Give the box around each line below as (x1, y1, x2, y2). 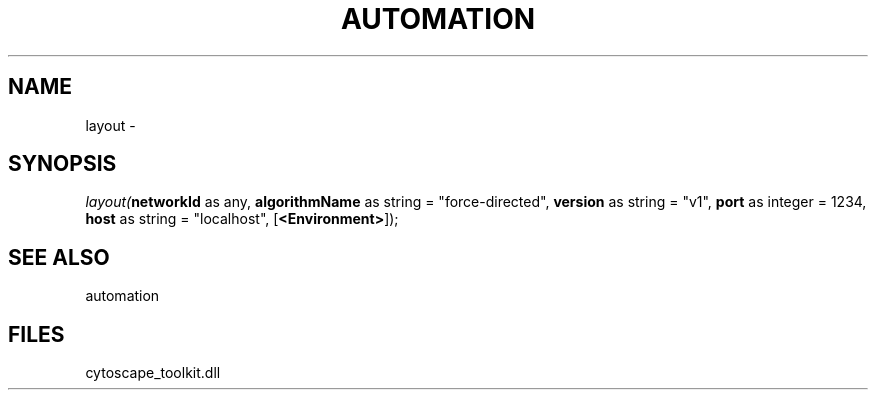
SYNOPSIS (8, 151, 117, 177)
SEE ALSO (8, 244, 110, 270)
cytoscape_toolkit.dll (85, 364, 221, 382)
